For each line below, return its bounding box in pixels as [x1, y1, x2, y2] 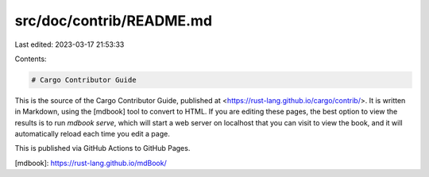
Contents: [14, 54, 47, 63]
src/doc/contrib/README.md [14, 12, 213, 29]
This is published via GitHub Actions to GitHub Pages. [14, 144, 191, 153]
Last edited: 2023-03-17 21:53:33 [14, 40, 125, 49]
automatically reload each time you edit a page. [14, 129, 170, 139]
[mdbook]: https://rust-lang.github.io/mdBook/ [14, 158, 167, 167]
